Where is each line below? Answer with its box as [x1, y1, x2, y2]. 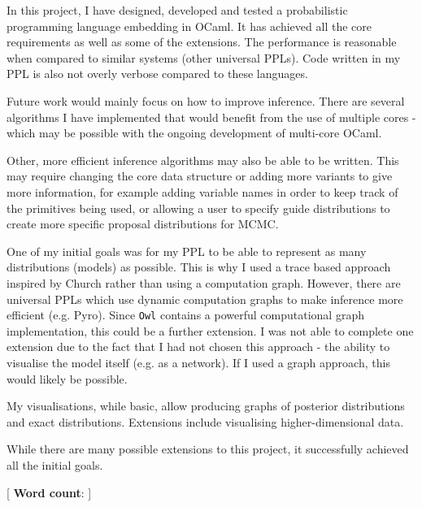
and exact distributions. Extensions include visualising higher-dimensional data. [7, 413, 404, 430]
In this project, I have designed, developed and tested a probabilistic [7, 2, 348, 18]
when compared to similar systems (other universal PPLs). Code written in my [7, 49, 401, 66]
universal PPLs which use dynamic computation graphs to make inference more [7, 290, 403, 307]
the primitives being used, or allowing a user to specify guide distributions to [7, 199, 390, 216]
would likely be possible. [7, 370, 128, 387]
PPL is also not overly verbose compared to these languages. [7, 65, 308, 82]
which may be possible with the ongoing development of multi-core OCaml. [7, 124, 382, 141]
